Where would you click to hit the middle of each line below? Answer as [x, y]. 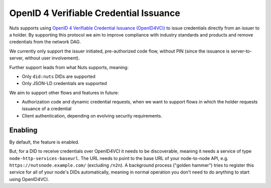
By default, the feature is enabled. [44, 142]
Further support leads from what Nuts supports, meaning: [69, 67]
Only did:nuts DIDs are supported [58, 76]
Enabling [23, 130]
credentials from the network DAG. [45, 42]
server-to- [241, 51]
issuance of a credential [47, 109]
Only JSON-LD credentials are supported [64, 83]
